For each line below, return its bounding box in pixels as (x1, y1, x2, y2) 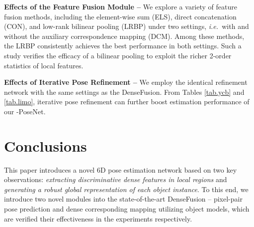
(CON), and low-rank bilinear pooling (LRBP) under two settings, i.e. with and (4, 21, 249, 31)
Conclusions (4, 135, 87, 156)
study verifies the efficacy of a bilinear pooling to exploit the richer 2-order (4, 50, 232, 60)
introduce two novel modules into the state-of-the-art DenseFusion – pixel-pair (4, 194, 243, 204)
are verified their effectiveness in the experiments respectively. (4, 213, 192, 224)
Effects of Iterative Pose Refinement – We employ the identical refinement (4, 77, 248, 87)
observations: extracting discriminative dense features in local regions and (4, 174, 227, 185)
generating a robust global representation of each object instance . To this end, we (4, 184, 249, 194)
